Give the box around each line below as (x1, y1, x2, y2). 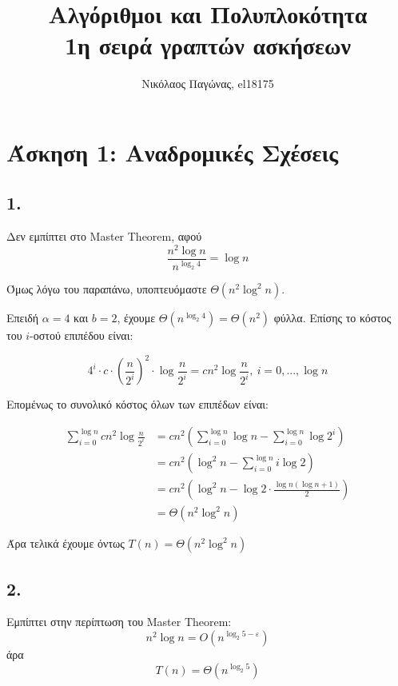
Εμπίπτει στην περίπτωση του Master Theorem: (6, 613, 232, 630)
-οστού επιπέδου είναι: (30, 327, 133, 344)
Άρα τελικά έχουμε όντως (6, 535, 125, 552)
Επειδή (6, 309, 39, 326)
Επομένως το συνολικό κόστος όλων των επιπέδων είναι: (6, 396, 269, 413)
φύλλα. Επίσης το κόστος (273, 309, 392, 326)
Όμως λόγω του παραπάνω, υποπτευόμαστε (6, 281, 207, 297)
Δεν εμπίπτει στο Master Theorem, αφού (6, 228, 202, 245)
